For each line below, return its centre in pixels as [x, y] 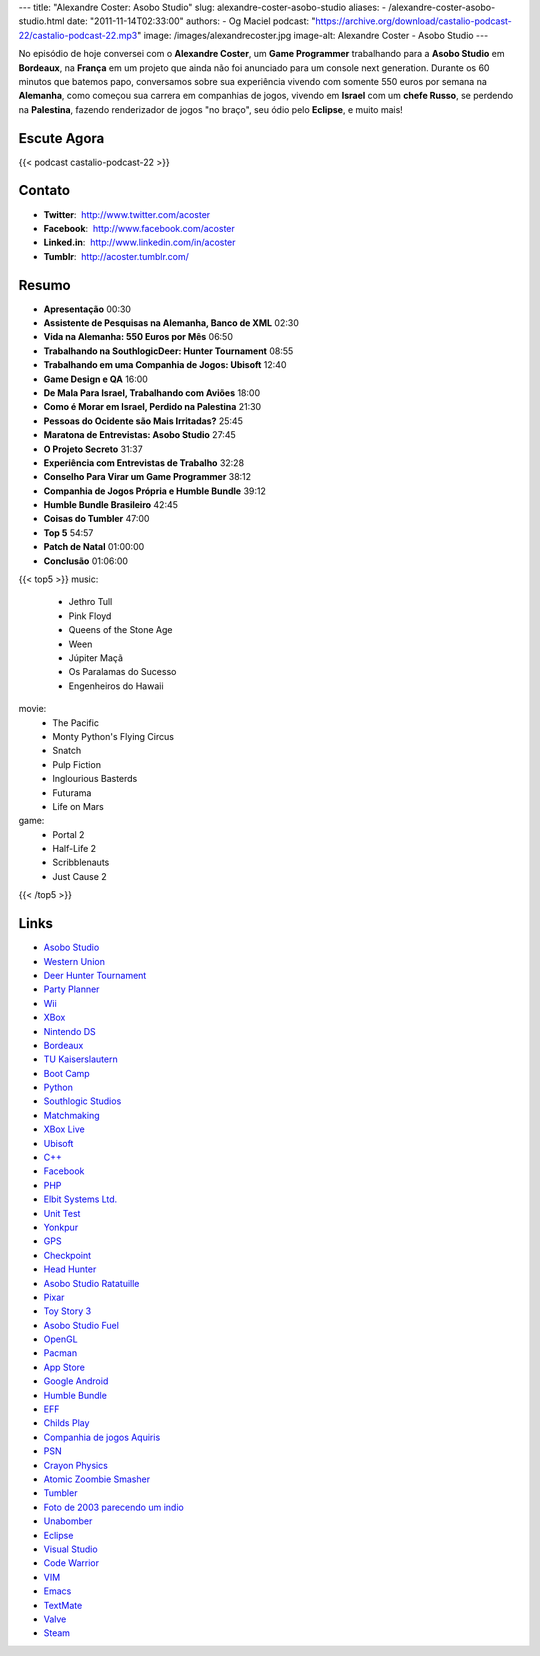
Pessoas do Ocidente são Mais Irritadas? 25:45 [143, 421]
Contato [44, 190]
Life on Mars [78, 806]
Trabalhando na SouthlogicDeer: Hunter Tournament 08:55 [168, 351]
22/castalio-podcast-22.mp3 [78, 35]
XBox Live [64, 1129]
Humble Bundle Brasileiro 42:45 [111, 505]
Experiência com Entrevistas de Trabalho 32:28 [144, 462]
